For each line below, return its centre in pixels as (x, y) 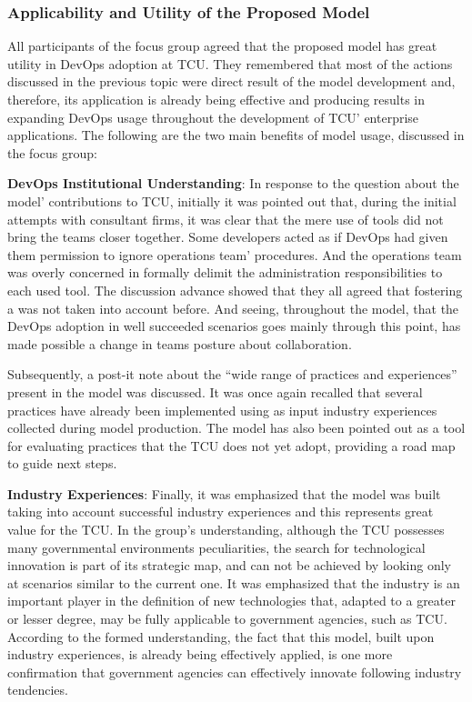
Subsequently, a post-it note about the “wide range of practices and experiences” (232, 374)
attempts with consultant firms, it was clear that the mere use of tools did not (226, 219)
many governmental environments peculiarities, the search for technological (216, 547)
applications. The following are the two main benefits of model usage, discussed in (236, 135)
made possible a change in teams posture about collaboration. (180, 343)
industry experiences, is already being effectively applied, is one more (200, 654)
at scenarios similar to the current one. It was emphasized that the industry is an (234, 582)
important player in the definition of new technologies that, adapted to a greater (231, 601)
